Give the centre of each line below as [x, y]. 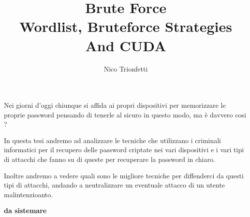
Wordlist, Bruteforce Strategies [126, 26]
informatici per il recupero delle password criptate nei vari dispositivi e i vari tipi [124, 150]
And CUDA [126, 45]
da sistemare [25, 210]
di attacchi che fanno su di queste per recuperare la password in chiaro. [110, 159]
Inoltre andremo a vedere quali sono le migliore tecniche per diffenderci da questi [124, 175]
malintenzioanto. [29, 194]
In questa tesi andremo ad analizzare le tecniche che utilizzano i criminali [113, 140]
